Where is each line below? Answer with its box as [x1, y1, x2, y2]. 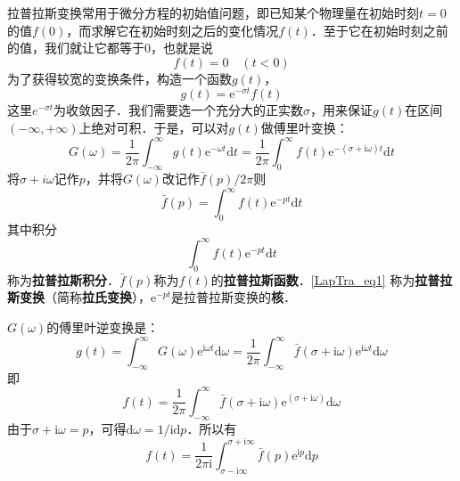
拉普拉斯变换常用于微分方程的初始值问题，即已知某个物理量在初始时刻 [7, 4, 419, 21]
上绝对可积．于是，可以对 [78, 118, 229, 137]
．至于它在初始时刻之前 [310, 20, 448, 39]
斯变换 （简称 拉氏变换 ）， [7, 288, 151, 306]
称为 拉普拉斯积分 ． [7, 270, 119, 289]
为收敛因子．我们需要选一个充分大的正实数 [53, 101, 304, 119]
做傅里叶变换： [260, 118, 349, 137]
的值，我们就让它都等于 [7, 38, 144, 57]
